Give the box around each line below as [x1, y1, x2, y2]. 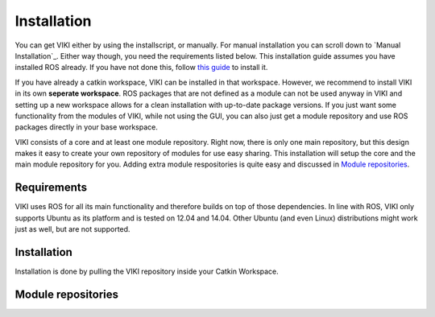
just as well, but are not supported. [14, 224, 130, 234]
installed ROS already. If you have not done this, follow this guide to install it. [14, 63, 268, 72]
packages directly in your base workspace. [14, 122, 159, 132]
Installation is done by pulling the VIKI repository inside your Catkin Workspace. [14, 266, 280, 277]
